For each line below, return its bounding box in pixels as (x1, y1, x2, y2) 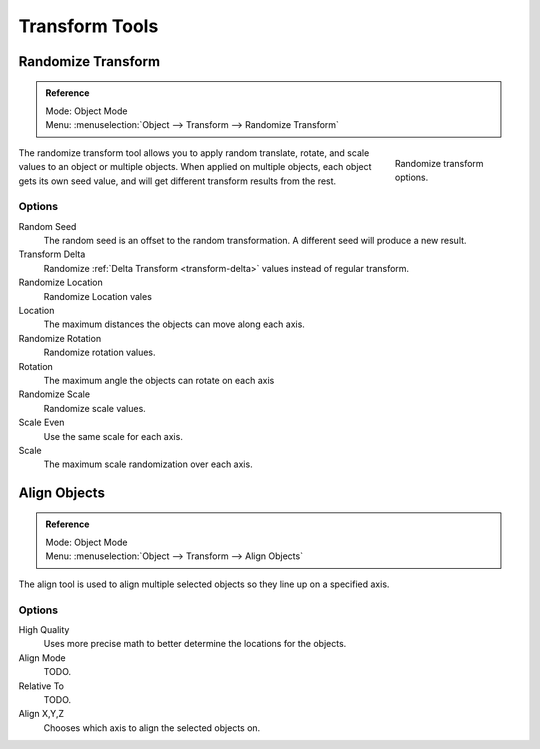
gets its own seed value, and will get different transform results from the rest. (18, 175, 337, 187)
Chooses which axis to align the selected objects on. (43, 721, 261, 734)
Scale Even (18, 416, 65, 429)
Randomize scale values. (43, 402, 147, 414)
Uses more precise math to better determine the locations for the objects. (43, 638, 347, 650)
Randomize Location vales (43, 290, 152, 302)
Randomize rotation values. (43, 346, 156, 359)
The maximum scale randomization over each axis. (43, 458, 254, 470)
